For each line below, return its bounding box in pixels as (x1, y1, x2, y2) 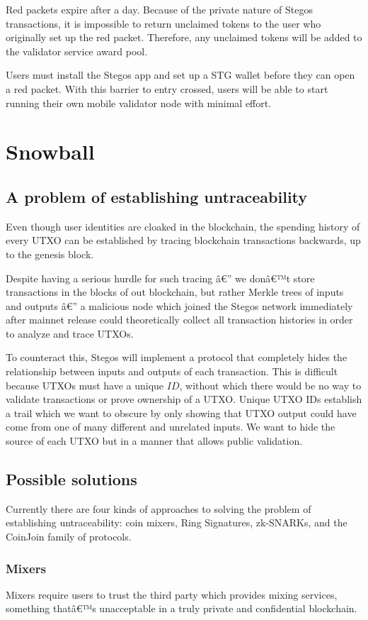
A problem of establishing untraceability (6, 185, 308, 207)
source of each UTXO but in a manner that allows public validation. (6, 433, 303, 448)
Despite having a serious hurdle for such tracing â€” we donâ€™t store (6, 270, 315, 285)
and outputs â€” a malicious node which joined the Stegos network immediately (6, 298, 353, 313)
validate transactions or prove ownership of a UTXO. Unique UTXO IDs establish (6, 392, 362, 406)
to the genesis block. (6, 246, 94, 261)
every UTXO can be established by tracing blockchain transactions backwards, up (6, 233, 361, 248)
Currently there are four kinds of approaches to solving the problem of (6, 501, 311, 516)
